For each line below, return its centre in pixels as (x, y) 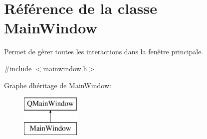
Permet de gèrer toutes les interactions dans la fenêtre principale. (104, 52)
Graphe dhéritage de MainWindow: (58, 85)
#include (18, 68)
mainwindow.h (65, 68)
